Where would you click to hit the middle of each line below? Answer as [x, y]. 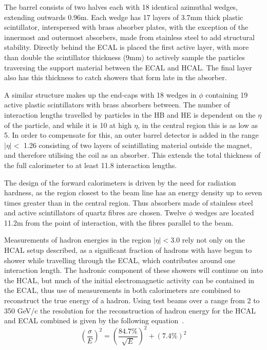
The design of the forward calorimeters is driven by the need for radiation [120, 182]
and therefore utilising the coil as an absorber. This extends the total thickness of [132, 155]
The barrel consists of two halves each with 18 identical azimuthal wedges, [121, 7]
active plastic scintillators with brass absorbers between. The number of [117, 105]
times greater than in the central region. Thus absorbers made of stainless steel [129, 202]
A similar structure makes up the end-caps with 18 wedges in [100, 94]
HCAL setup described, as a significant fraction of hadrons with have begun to [128, 250]
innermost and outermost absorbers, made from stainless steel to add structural [129, 37]
